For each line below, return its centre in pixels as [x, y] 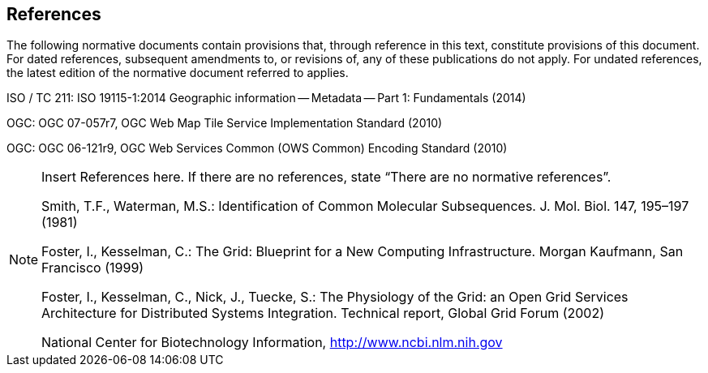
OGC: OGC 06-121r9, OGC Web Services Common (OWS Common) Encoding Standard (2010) [257, 148]
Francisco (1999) [93, 268]
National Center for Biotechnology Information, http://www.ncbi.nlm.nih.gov [272, 343]
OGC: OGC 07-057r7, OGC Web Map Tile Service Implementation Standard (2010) [225, 123]
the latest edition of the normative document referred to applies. [178, 73]
